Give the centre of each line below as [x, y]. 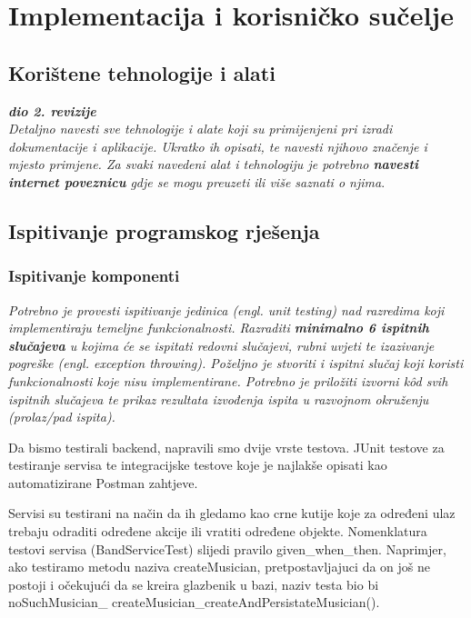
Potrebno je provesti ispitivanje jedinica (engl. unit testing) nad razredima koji [226, 309]
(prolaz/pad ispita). [62, 417]
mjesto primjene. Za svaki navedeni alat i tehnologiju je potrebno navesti [213, 164]
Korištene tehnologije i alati [142, 72]
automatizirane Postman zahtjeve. [103, 482]
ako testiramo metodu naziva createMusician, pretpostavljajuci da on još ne [219, 567]
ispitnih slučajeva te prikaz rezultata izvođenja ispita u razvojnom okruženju [219, 399]
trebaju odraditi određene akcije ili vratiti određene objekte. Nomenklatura [218, 531]
